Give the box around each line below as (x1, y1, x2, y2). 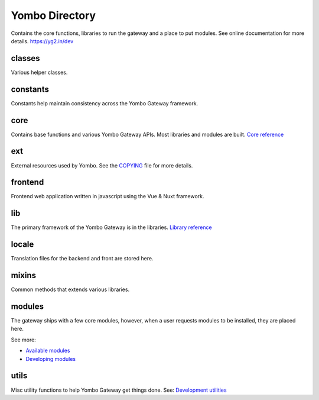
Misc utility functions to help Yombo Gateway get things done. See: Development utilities (11, 386, 227, 393)
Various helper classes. (11, 69, 68, 76)
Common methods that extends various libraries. (11, 286, 130, 293)
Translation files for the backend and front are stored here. (11, 255, 154, 262)
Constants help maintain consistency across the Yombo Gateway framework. (11, 99, 198, 107)
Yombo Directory (11, 9, 96, 22)
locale (11, 240, 34, 250)
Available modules (25, 347, 70, 354)
